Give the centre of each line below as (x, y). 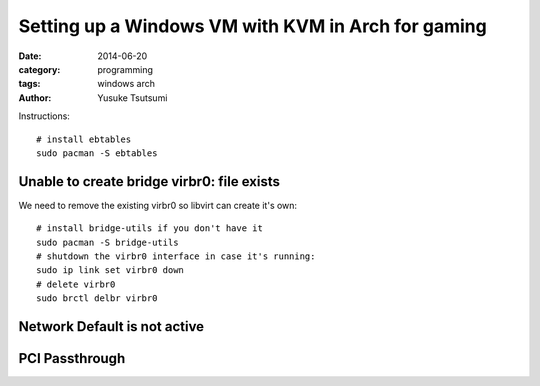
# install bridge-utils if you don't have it (150, 228)
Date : (30, 56)
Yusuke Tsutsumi (132, 97)
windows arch (126, 84)
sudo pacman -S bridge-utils (107, 242)
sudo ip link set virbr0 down (110, 270)
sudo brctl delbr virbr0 (97, 298)
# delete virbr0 (76, 284)
